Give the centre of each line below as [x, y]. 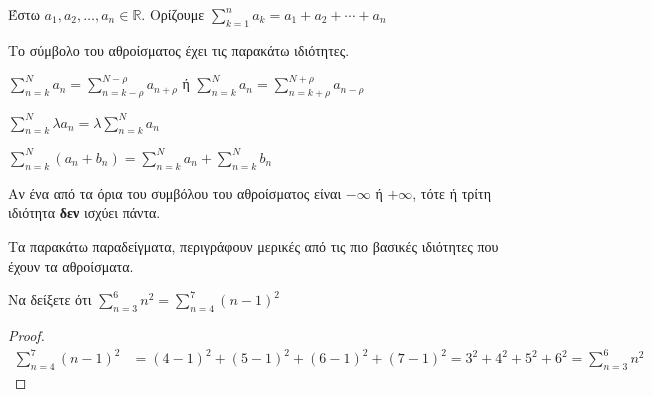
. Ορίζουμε [173, 14]
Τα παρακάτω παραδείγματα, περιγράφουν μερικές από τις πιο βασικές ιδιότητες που [253, 245]
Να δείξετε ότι [50, 299]
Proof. [26, 334]
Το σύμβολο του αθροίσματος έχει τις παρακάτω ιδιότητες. [179, 49]
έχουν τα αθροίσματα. [71, 265]
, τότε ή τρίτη [451, 192]
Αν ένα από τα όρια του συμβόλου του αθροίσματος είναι [175, 192]
